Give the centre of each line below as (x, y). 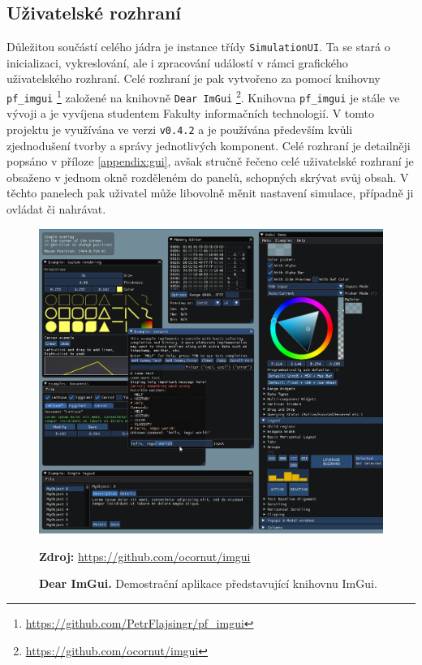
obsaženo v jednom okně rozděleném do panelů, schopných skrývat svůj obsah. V (208, 177)
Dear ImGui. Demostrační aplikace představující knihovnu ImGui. (208, 583)
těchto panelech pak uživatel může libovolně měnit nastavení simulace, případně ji (210, 193)
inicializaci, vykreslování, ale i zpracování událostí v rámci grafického (177, 62)
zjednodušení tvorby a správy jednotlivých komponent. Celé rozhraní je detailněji (209, 145)
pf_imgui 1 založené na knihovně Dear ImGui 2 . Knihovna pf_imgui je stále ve (203, 96)
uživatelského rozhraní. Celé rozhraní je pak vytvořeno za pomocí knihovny (194, 78)
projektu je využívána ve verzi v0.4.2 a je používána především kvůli (180, 129)
